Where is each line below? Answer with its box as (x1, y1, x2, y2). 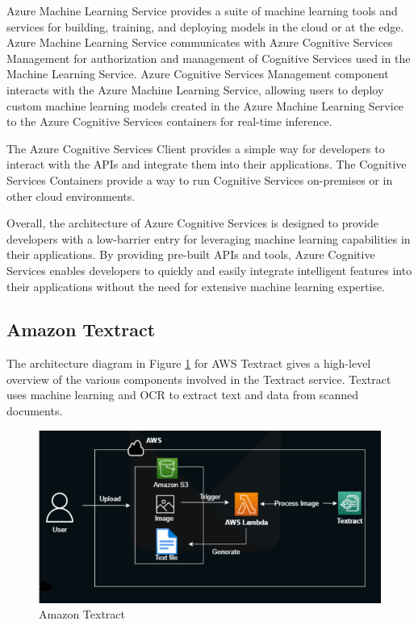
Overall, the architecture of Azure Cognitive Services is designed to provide (6, 215, 378, 231)
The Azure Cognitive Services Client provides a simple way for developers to (6, 140, 385, 156)
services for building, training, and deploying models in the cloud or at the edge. (6, 18, 404, 35)
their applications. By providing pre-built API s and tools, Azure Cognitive (6, 246, 375, 263)
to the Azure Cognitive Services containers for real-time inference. (6, 113, 332, 130)
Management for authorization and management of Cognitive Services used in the (6, 49, 411, 66)
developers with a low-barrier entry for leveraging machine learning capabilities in (6, 230, 411, 247)
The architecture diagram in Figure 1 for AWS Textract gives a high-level (6, 355, 371, 372)
